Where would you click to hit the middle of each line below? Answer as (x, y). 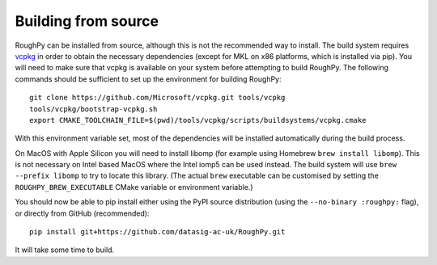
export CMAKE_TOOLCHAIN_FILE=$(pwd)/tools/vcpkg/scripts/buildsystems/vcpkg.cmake (198, 120)
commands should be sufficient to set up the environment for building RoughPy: (148, 79)
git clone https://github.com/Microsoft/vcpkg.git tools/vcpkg (157, 98)
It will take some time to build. (65, 250)
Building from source (87, 21)
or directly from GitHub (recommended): (82, 213)
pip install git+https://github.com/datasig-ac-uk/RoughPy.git (157, 232)
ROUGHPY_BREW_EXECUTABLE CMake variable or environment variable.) (134, 187)
